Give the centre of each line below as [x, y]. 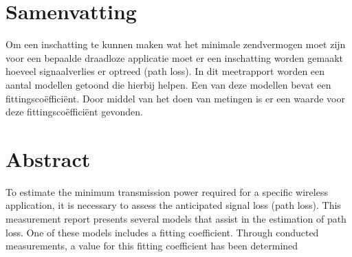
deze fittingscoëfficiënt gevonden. [74, 112]
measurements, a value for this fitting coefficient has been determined [152, 246]
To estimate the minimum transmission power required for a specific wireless [167, 191]
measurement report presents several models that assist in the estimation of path [176, 219]
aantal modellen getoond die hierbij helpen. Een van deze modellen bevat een [168, 84]
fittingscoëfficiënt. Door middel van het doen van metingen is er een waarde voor [175, 98]
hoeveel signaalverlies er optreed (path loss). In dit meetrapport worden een [165, 71]
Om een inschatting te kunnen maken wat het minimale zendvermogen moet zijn [176, 44]
